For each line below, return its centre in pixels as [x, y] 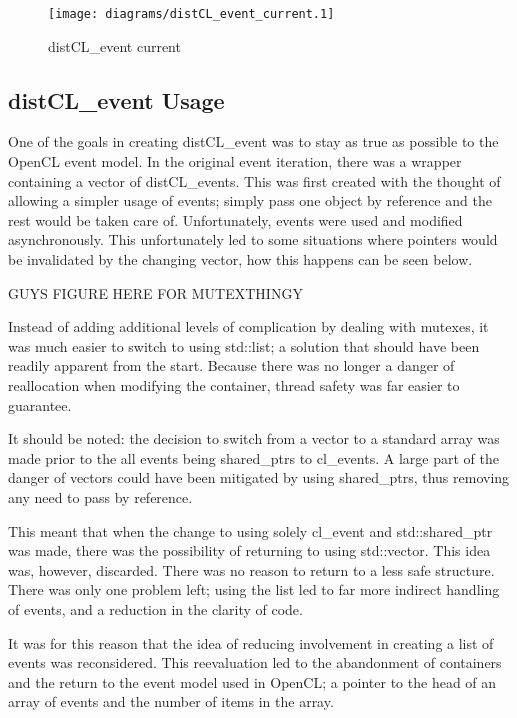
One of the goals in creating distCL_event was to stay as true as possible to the [253, 141]
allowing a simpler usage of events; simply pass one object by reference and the [250, 200]
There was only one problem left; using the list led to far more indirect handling [254, 589]
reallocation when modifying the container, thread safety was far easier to [234, 384]
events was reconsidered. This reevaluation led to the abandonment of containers [255, 662]
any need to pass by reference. [100, 496]
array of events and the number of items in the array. [171, 701]
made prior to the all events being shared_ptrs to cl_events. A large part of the [253, 457]
